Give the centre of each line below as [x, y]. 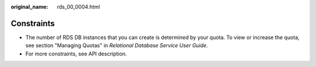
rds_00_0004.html [79, 7]
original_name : [30, 7]
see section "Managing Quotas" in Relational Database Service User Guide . [117, 45]
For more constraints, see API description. [76, 54]
